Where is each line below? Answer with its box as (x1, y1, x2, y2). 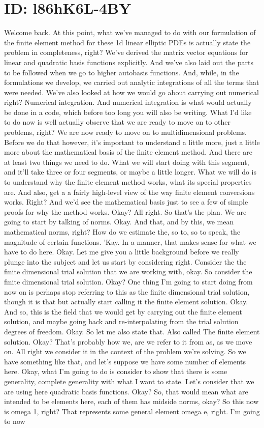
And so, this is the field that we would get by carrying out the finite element (4, 306, 242, 317)
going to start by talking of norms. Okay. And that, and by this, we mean (4, 216, 234, 227)
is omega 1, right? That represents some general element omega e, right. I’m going (4, 406, 260, 416)
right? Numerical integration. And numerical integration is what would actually (4, 97, 252, 107)
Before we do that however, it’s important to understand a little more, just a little (4, 136, 260, 147)
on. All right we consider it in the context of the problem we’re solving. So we (4, 346, 246, 357)
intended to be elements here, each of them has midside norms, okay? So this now (4, 396, 259, 407)
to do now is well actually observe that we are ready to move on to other (4, 117, 230, 127)
